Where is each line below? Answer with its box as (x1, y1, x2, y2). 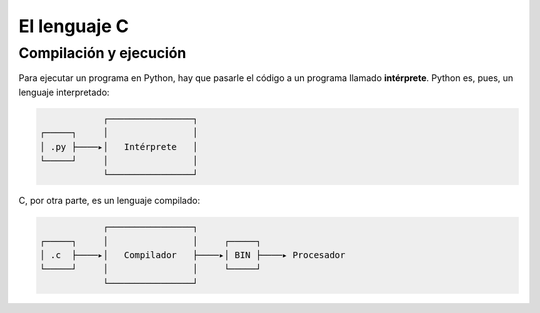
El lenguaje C (18, 15, 129, 37)
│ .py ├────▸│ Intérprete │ (39, 141, 199, 152)
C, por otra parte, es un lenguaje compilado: (18, 195, 200, 207)
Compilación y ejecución (18, 44, 187, 62)
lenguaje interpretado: (18, 86, 110, 98)
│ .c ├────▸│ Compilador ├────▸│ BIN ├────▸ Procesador (39, 250, 346, 261)
